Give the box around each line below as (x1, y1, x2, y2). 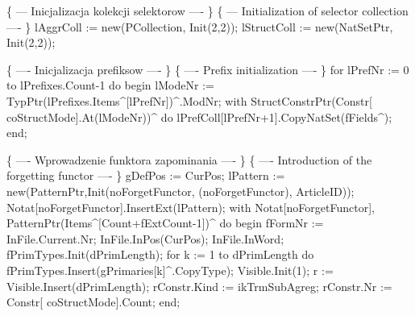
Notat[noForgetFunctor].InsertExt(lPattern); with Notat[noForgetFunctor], (6, 198, 375, 215)
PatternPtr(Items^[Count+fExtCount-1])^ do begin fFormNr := (6, 214, 324, 231)
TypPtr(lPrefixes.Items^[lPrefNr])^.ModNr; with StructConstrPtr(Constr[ (6, 92, 372, 109)
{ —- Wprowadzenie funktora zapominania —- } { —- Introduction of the (6, 151, 372, 168)
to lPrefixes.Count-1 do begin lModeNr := (6, 77, 214, 94)
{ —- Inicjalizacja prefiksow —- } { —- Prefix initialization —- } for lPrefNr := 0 (6, 60, 409, 77)
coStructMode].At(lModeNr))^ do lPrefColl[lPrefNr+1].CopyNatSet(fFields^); (6, 108, 392, 125)
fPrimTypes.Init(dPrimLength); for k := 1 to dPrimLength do (6, 246, 314, 263)
